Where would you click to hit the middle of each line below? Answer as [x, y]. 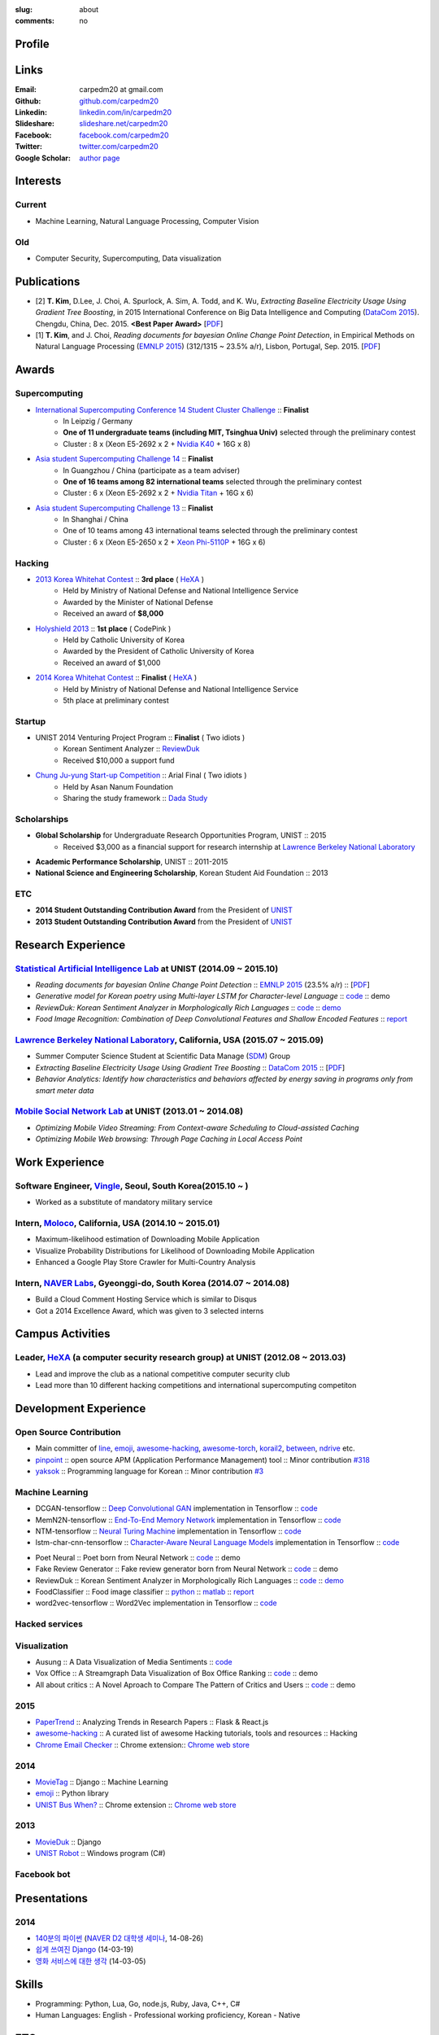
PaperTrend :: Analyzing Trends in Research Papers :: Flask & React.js [152, 1722]
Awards [35, 370]
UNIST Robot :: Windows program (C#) [100, 1853]
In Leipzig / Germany [98, 421]
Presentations [52, 1898]
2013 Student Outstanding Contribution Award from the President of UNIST [164, 921]
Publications [48, 281]
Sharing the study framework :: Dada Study [135, 799]
